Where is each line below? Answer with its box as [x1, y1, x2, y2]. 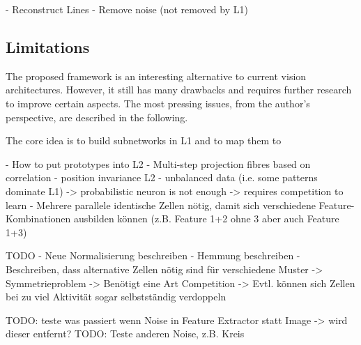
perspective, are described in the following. [6, 109, 188, 124]
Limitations [6, 36, 90, 57]
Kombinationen [6, 211, 71, 226]
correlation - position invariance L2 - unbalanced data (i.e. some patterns [6, 170, 318, 185]
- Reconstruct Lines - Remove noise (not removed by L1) [6, 2, 248, 16]
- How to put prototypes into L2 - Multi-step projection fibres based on [6, 156, 311, 171]
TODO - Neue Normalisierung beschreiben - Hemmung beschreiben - [6, 248, 300, 263]
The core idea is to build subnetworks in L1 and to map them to [6, 133, 282, 148]
